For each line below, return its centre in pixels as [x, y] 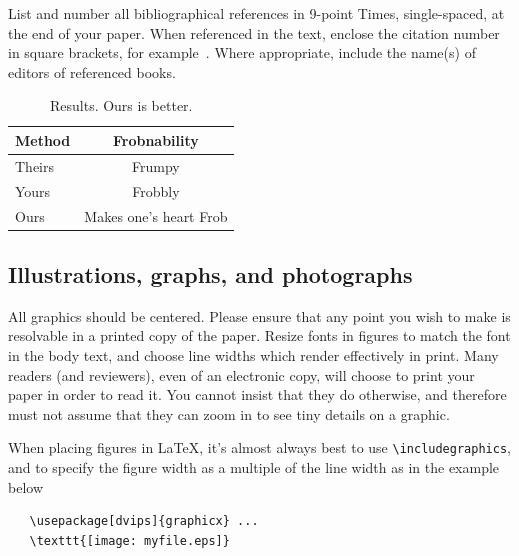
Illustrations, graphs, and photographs [210, 273]
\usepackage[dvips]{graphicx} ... [144, 521]
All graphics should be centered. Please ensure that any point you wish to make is [259, 315]
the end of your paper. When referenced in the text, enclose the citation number [254, 32]
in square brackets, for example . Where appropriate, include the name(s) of [242, 52]
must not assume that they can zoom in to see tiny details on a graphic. [229, 413]
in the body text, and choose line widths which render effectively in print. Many [253, 354]
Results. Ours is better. [121, 105]
